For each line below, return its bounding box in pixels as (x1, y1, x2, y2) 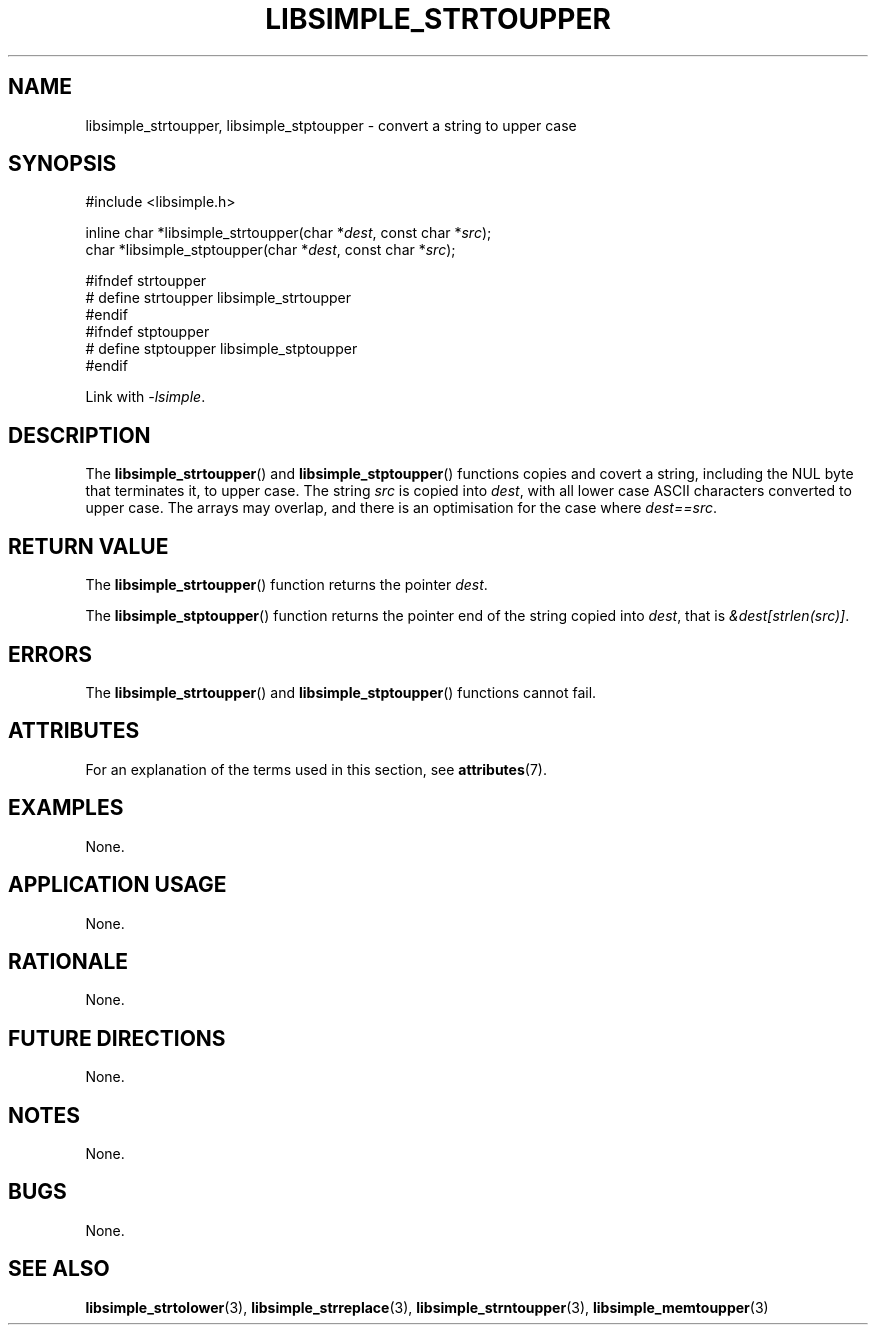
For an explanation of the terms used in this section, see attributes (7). (85, 760, 547, 778)
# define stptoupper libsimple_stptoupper (85, 340, 358, 358)
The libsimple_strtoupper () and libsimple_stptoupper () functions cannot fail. (85, 683, 597, 701)
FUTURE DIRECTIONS (8, 1025, 226, 1051)
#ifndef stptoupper (85, 323, 210, 341)
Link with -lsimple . (85, 388, 206, 406)
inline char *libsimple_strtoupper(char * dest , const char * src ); (85, 224, 492, 242)
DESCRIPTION (8, 422, 151, 448)
